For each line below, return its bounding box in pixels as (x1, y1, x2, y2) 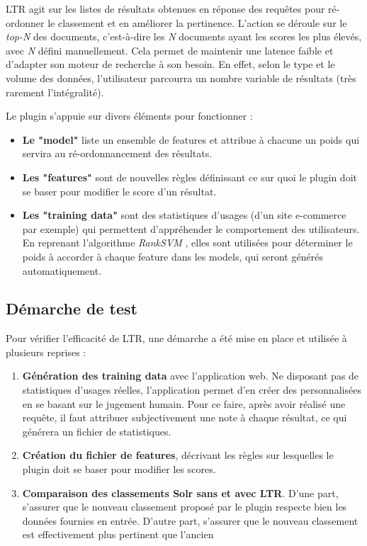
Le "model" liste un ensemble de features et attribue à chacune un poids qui (22, 132, 360, 147)
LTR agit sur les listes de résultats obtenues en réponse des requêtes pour (6, 1, 325, 16)
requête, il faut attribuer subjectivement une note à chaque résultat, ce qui (22, 410, 347, 425)
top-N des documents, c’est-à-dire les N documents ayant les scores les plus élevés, (6, 29, 362, 44)
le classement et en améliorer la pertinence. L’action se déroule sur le (47, 15, 347, 30)
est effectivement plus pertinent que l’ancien (22, 527, 214, 542)
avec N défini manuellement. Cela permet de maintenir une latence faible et (6, 42, 334, 57)
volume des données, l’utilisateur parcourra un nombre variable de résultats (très (6, 70, 356, 85)
